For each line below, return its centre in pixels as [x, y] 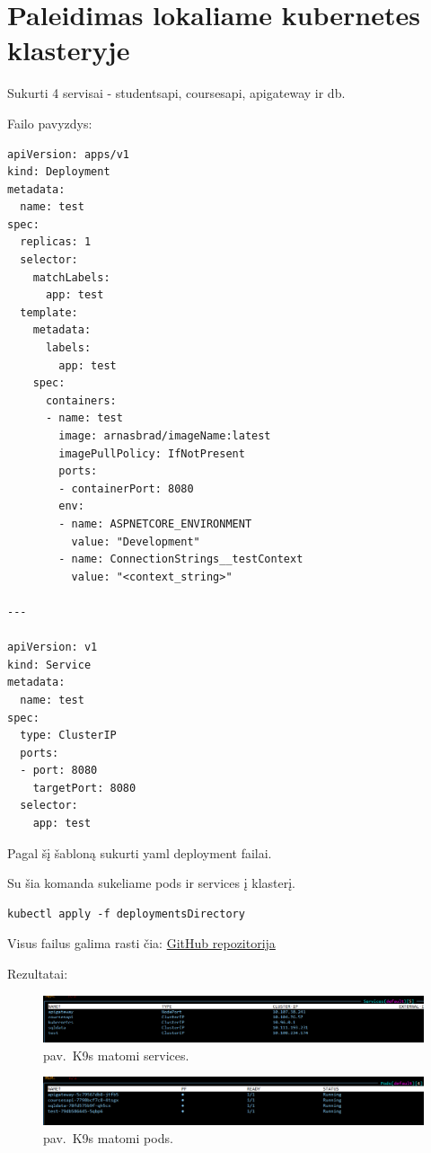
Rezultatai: [38, 974]
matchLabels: [71, 277]
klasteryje [69, 50]
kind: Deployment [59, 172]
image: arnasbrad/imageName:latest [165, 436]
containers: [81, 400]
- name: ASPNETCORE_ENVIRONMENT [155, 523]
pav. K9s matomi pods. [108, 1137]
